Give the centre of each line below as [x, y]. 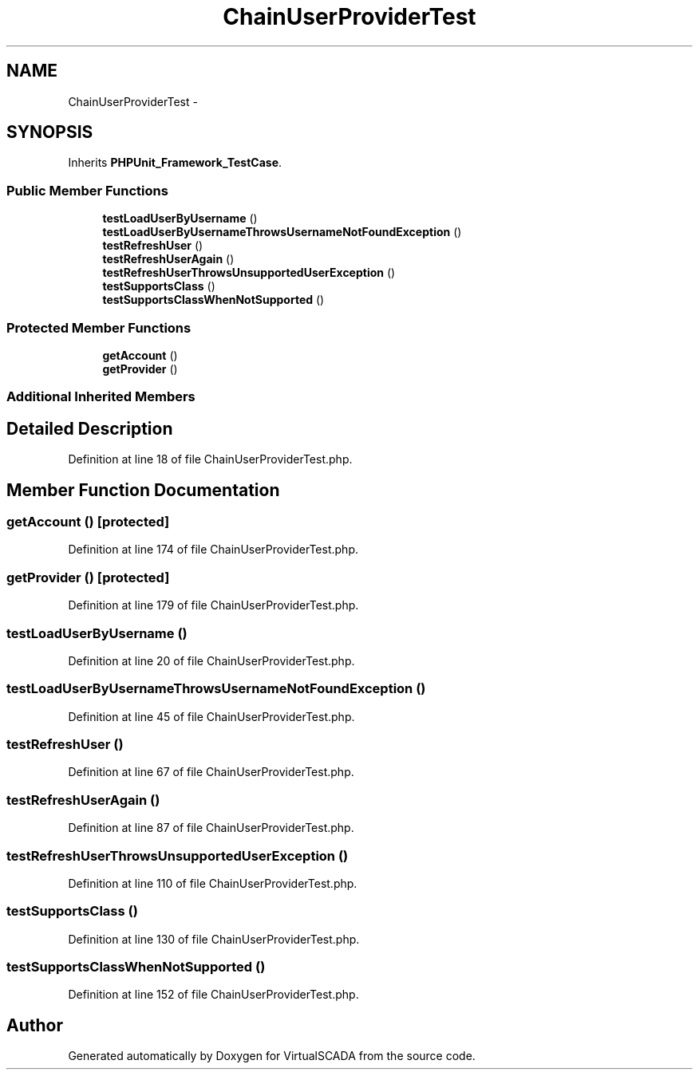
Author [35, 1025]
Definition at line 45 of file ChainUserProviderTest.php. [211, 716]
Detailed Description [90, 428]
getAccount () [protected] [88, 522]
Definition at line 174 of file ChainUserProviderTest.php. [213, 550]
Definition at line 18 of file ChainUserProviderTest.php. [210, 459]
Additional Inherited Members [101, 397]
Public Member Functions [87, 190]
